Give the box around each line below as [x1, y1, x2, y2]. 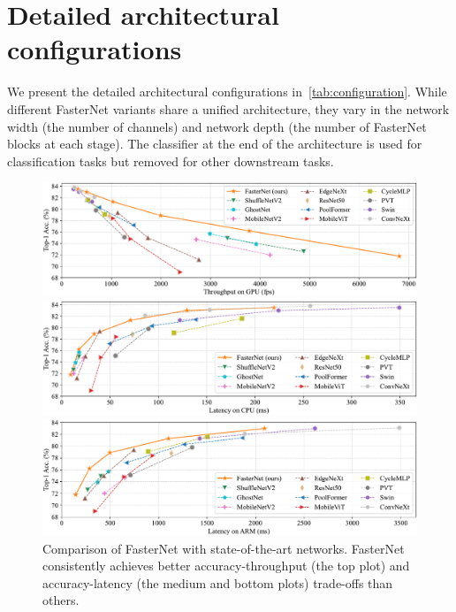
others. [42, 591, 80, 609]
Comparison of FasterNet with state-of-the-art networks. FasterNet [42, 539, 405, 557]
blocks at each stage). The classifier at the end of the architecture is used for [7, 134, 422, 153]
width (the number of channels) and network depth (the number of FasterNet [7, 117, 427, 135]
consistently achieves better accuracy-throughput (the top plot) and [42, 556, 410, 575]
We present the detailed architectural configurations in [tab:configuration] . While [7, 82, 447, 101]
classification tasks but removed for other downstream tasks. [7, 151, 334, 170]
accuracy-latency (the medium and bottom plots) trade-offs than [42, 573, 393, 592]
